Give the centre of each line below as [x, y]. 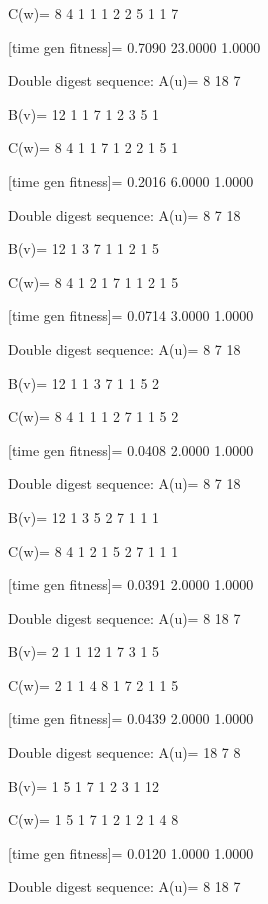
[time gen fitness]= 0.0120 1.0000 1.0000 [131, 852]
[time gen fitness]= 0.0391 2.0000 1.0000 [131, 584]
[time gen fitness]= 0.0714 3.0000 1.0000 [131, 315]
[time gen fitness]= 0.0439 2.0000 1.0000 [131, 718]
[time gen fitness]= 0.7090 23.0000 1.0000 [134, 46]
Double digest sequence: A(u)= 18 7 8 [124, 752]
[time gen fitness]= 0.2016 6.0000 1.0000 [131, 180]
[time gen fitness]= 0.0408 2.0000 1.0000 [131, 449]
